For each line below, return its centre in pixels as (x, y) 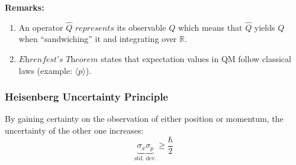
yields (265, 27)
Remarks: (25, 7)
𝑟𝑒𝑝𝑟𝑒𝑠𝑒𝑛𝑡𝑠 (94, 28)
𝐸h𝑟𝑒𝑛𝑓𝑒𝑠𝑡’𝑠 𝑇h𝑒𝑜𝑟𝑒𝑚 (58, 60)
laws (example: (46, 70)
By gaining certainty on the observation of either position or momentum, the (144, 119)
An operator (41, 27)
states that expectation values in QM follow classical (196, 59)
